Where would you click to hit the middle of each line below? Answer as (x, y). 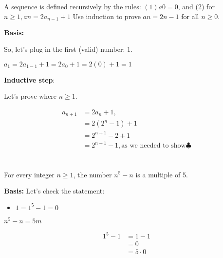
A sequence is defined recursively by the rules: (73, 7)
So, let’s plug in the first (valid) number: (65, 49)
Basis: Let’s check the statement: (54, 191)
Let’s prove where (30, 96)
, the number (93, 174)
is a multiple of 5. (162, 174)
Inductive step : (29, 79)
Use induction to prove (107, 16)
